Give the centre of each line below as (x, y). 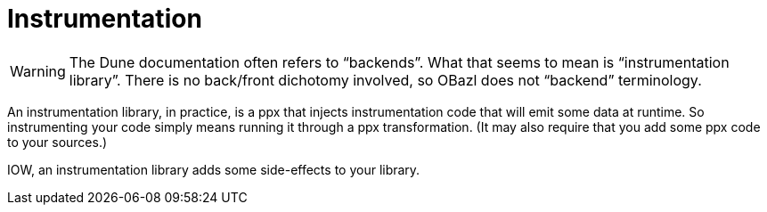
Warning (38, 71)
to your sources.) (57, 142)
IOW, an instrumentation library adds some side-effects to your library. (214, 169)
